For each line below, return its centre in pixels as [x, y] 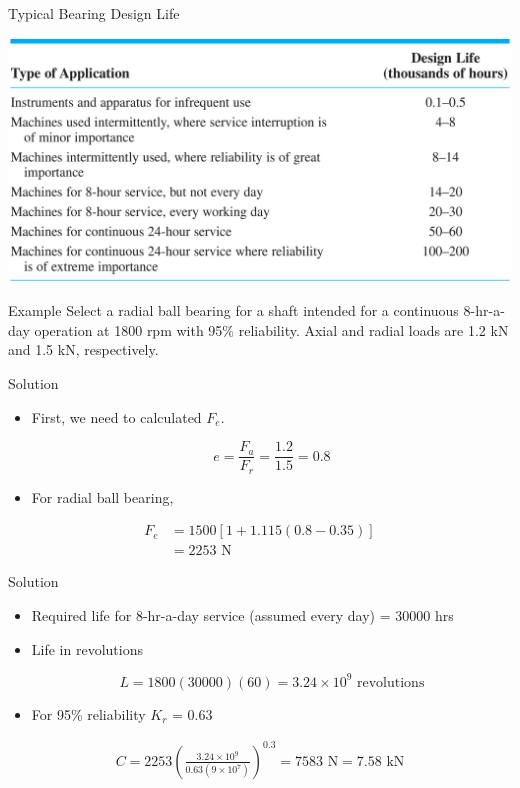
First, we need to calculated [116, 416]
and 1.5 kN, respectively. [83, 349]
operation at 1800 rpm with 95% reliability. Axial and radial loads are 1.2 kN [271, 329]
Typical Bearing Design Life [94, 13]
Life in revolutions [87, 648]
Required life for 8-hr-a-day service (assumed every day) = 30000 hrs [242, 615]
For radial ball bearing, [102, 496]
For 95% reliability [88, 713]
